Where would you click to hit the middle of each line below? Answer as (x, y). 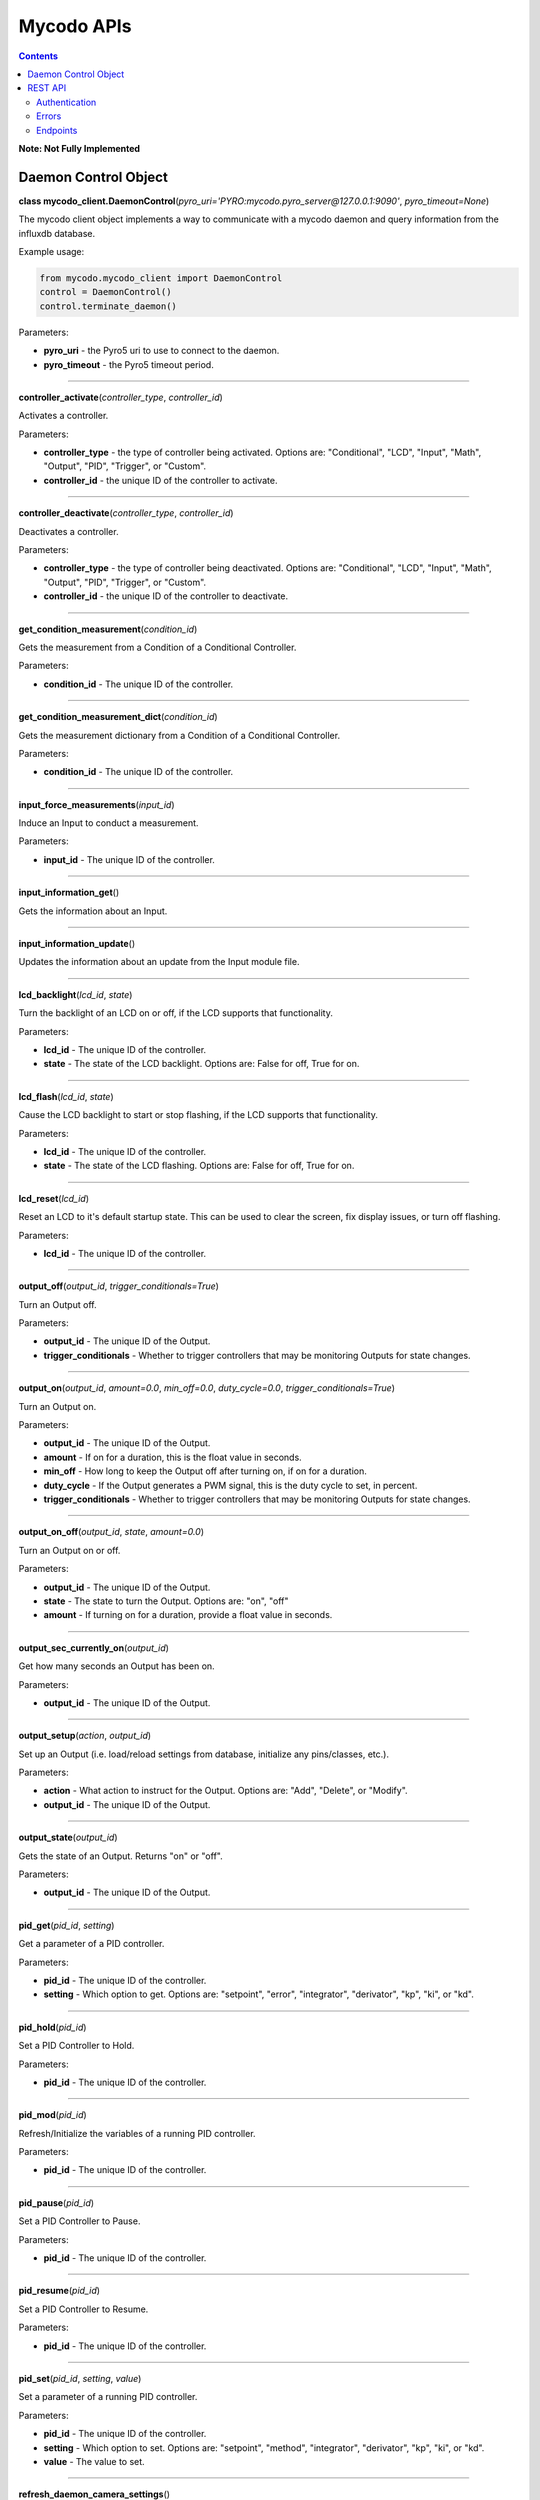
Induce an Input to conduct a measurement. (108, 823)
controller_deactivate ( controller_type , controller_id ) (126, 513)
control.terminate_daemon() (108, 306)
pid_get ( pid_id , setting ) (66, 1925)
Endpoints (57, 130)
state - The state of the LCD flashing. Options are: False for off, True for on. (199, 1166)
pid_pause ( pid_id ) (56, 2202)
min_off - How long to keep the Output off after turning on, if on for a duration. (205, 1471)
